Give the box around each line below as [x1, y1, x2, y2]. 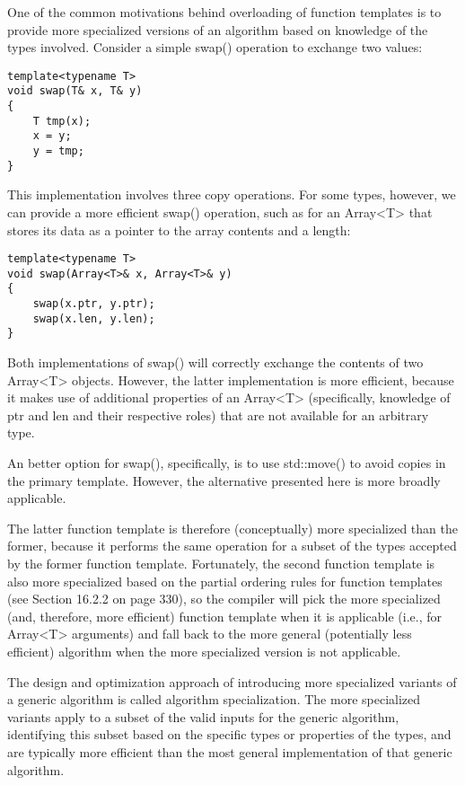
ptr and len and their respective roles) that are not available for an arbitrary [7, 405, 429, 424]
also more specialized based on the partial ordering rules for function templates [7, 571, 443, 590]
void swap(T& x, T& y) [7, 84, 143, 98]
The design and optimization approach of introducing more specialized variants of [7, 672, 457, 691]
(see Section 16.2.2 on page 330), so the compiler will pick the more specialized [7, 589, 441, 608]
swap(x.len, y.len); [32, 312, 155, 325]
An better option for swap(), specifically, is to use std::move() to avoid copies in [7, 454, 446, 472]
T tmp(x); [32, 114, 92, 128]
